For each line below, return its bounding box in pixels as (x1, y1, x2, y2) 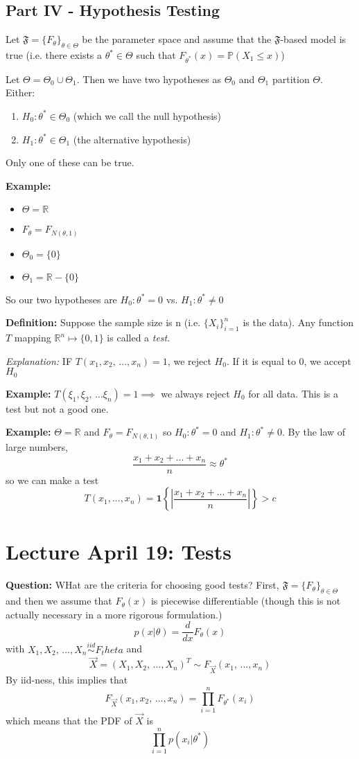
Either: (6, 85, 35, 100)
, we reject (167, 353, 211, 368)
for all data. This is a (248, 386, 338, 400)
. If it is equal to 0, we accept (226, 353, 351, 368)
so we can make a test (6, 472, 99, 487)
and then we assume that (6, 593, 112, 608)
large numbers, (6, 439, 68, 454)
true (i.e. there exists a (6, 48, 103, 62)
